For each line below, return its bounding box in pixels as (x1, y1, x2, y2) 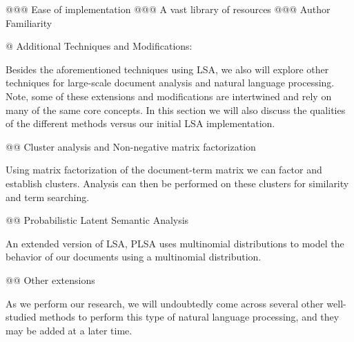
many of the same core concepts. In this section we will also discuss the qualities (6, 102, 346, 117)
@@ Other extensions (6, 272, 95, 287)
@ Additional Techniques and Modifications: (6, 39, 193, 53)
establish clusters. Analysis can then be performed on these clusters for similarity (6, 175, 349, 190)
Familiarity (6, 15, 52, 30)
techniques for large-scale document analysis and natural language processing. (6, 75, 335, 90)
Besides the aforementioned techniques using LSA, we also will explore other (6, 61, 329, 76)
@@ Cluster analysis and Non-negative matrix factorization (6, 139, 256, 153)
